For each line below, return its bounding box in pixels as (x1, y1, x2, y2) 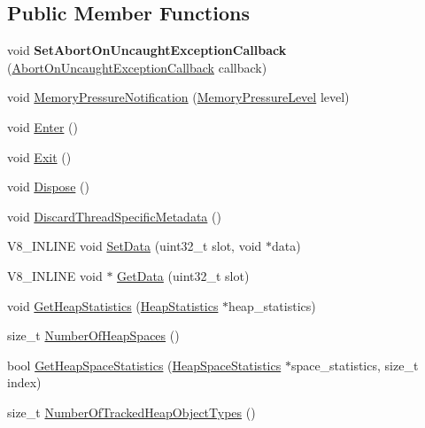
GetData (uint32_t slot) (117, 266, 250, 284)
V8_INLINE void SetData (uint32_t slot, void (7, 237, 262, 255)
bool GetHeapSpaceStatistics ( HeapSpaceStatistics (7, 355, 282, 374)
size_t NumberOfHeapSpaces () (7, 326, 180, 345)
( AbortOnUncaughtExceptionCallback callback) (7, 58, 267, 76)
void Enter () (7, 117, 78, 136)
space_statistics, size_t (290, 355, 419, 374)
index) (7, 373, 42, 392)
